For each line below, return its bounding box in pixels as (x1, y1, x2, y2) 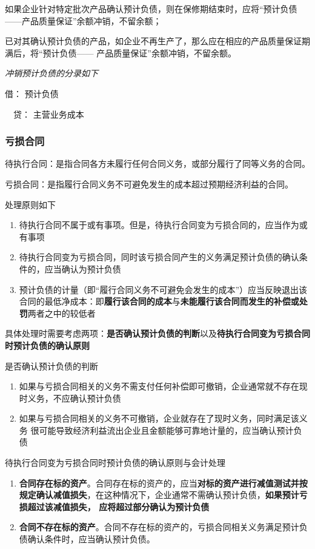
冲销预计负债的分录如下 (5, 67, 98, 79)
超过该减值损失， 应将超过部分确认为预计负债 (27, 500, 210, 513)
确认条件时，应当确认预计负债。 (27, 533, 155, 545)
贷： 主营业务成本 (13, 107, 84, 120)
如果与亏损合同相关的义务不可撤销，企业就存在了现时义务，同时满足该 (19, 412, 299, 425)
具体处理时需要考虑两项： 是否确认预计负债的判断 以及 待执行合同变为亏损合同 (5, 327, 310, 340)
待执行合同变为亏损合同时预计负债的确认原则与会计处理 (5, 456, 225, 469)
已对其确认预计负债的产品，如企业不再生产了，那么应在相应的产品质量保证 (5, 35, 302, 47)
